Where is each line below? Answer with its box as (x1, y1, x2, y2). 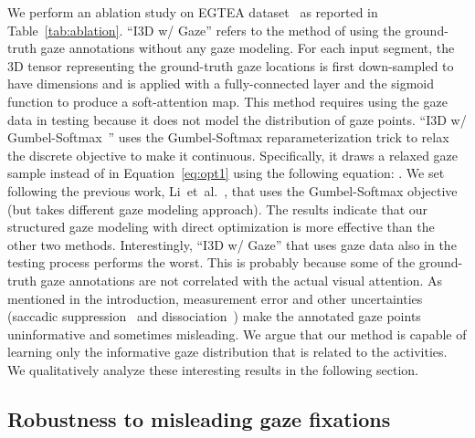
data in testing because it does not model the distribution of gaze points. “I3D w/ (7, 109, 467, 129)
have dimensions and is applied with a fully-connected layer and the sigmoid (7, 74, 435, 93)
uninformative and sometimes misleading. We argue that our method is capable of (7, 324, 467, 343)
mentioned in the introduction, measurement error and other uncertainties (7, 288, 423, 308)
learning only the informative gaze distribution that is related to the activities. (7, 342, 448, 361)
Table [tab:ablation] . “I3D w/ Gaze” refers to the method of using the (7, 20, 401, 39)
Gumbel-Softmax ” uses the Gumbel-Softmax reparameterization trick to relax (7, 128, 449, 147)
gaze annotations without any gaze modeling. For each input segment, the (40, 38, 455, 57)
